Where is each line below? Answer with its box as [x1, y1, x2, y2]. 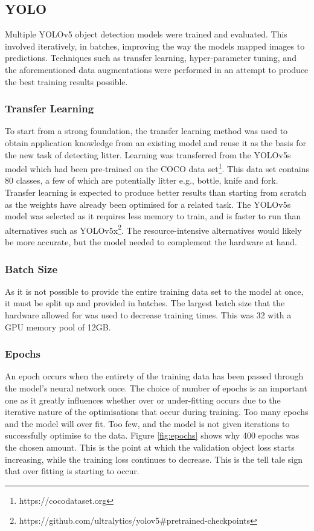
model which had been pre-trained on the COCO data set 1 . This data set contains [5, 161, 309, 175]
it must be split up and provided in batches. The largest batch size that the [5, 297, 285, 309]
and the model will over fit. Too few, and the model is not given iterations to [5, 417, 290, 430]
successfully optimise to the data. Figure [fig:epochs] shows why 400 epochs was [5, 429, 300, 442]
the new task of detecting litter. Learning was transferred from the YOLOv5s [5, 148, 291, 161]
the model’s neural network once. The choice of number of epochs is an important [5, 382, 307, 394]
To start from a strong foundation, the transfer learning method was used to [5, 124, 288, 137]
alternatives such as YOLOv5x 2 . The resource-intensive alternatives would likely [5, 222, 302, 236]
